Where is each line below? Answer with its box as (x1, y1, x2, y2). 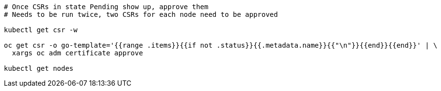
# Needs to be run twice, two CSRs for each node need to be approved (4, 11, 278, 18)
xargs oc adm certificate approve (12, 49, 143, 57)
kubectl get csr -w (4, 26, 78, 34)
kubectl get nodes (4, 65, 74, 72)
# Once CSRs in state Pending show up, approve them (4, 3, 209, 11)
